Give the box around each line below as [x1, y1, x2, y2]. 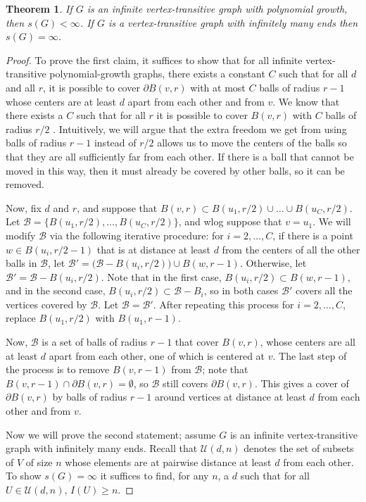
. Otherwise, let [239, 256, 307, 270]
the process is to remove [6, 362, 110, 377]
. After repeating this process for [153, 296, 294, 311]
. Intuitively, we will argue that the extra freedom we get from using [53, 121, 347, 136]
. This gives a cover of [254, 375, 349, 390]
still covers [163, 375, 208, 390]
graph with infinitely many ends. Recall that [6, 441, 198, 456]
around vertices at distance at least [154, 389, 306, 404]
